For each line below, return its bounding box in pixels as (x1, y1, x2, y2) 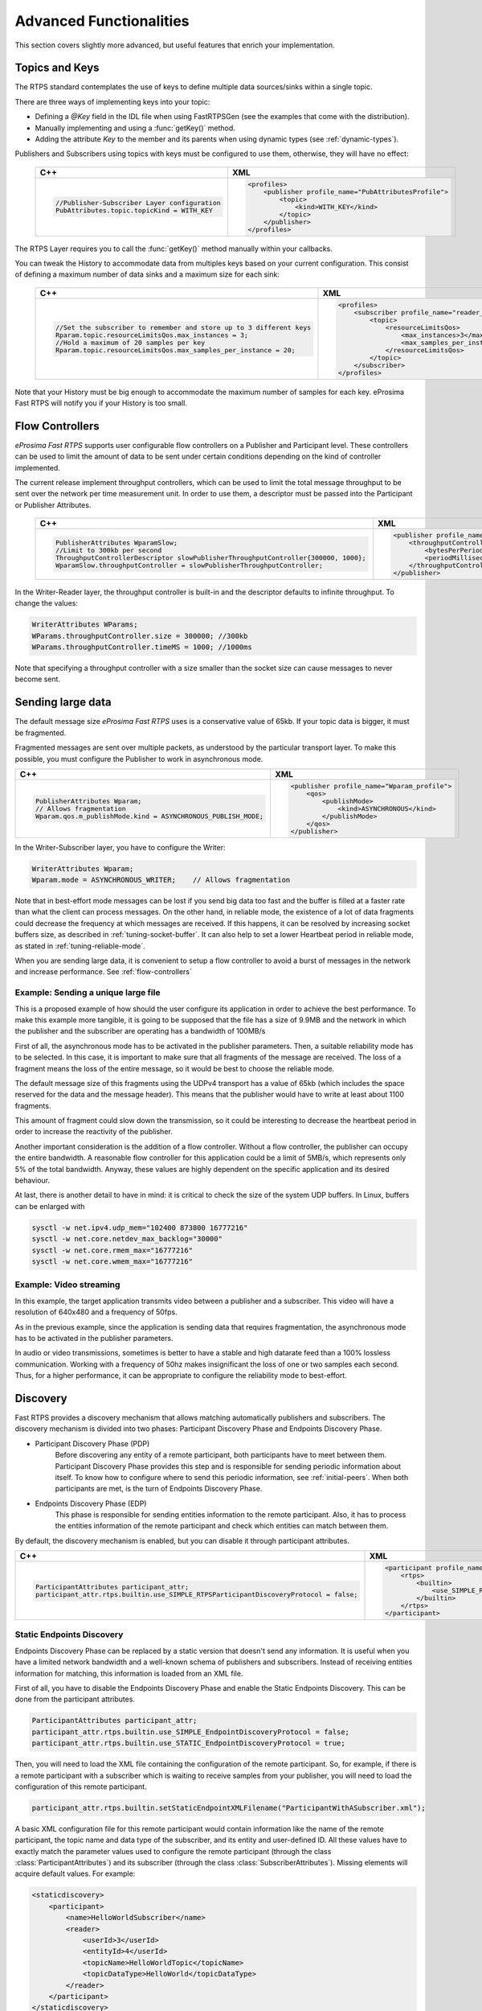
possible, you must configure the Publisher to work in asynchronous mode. (14, 754, 263, 763)
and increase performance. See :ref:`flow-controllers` (14, 967, 193, 977)
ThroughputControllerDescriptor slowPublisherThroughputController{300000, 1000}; (55, 553, 366, 562)
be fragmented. (14, 728, 67, 738)
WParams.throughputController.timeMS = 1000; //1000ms (31, 643, 252, 652)
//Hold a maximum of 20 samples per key (55, 338, 206, 347)
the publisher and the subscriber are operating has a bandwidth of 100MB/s (14, 1026, 266, 1036)
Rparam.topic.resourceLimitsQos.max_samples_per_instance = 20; (55, 346, 296, 354)
